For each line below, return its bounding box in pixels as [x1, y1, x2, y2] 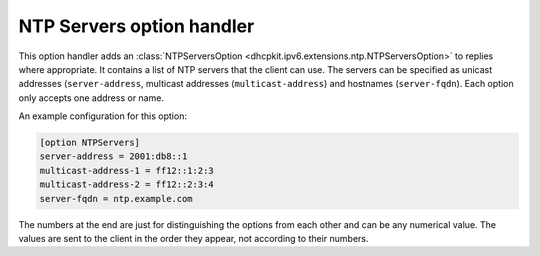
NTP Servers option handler [18, 15, 255, 37]
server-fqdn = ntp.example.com [39, 193, 194, 204]
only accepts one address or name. [18, 91, 165, 104]
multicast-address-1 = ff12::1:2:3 [39, 165, 214, 176]
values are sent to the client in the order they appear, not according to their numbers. [18, 233, 369, 245]
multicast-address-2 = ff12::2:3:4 [39, 179, 214, 190]
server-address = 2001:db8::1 [39, 151, 188, 162]
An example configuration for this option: [18, 110, 187, 122]
